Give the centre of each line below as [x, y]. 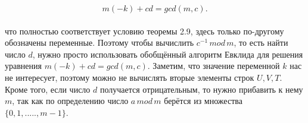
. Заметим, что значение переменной [214, 66]
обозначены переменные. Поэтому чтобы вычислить [99, 42]
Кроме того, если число [48, 89]
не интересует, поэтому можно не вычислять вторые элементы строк [130, 77]
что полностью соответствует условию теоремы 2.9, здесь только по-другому [144, 31]
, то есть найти [261, 42]
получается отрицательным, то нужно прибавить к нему [201, 89]
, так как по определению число [70, 101]
